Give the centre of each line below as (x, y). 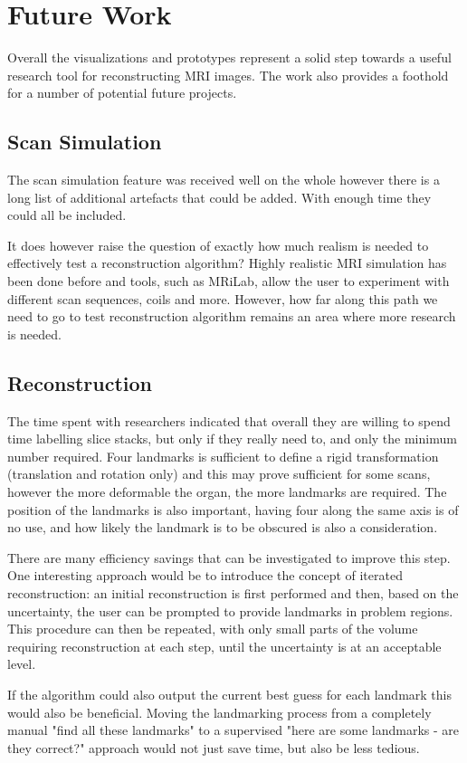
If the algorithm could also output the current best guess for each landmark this (229, 694)
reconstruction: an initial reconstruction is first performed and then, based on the (233, 593)
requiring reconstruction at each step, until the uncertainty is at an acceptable (224, 646)
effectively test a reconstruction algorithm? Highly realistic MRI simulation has (227, 263)
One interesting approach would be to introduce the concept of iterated (205, 575)
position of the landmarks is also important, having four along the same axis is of (233, 509)
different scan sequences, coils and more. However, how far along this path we (223, 298)
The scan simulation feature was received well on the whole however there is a (224, 180)
